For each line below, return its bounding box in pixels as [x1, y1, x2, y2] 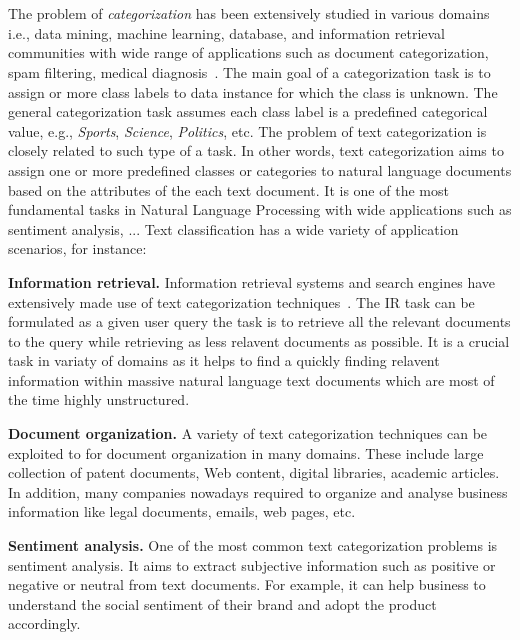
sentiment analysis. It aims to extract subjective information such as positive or [8, 554, 496, 575]
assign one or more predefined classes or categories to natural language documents [8, 159, 512, 180]
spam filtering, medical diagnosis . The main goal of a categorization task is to [8, 61, 491, 82]
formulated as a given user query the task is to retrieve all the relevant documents [8, 311, 511, 332]
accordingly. [8, 613, 81, 634]
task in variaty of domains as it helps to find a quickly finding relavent [8, 350, 440, 371]
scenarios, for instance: [8, 238, 147, 259]
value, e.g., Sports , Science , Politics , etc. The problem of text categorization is [8, 120, 487, 141]
